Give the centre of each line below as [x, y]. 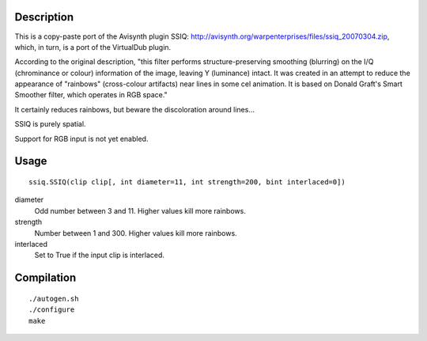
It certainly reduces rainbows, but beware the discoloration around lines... [134, 109]
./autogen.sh [54, 298]
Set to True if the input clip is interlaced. [100, 255]
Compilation [45, 278]
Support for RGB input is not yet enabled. [81, 138]
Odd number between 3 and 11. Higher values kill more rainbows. [140, 210]
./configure [52, 310]
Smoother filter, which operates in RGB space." [91, 95]
